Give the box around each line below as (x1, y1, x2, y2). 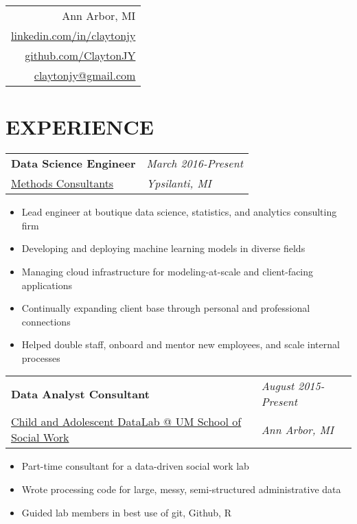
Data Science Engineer (11, 155, 136, 172)
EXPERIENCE (5, 113, 154, 141)
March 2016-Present (146, 155, 243, 172)
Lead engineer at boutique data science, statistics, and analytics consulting (21, 205, 337, 219)
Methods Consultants (11, 175, 114, 192)
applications (21, 277, 73, 292)
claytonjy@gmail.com (34, 67, 136, 83)
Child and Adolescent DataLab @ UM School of (11, 413, 242, 430)
